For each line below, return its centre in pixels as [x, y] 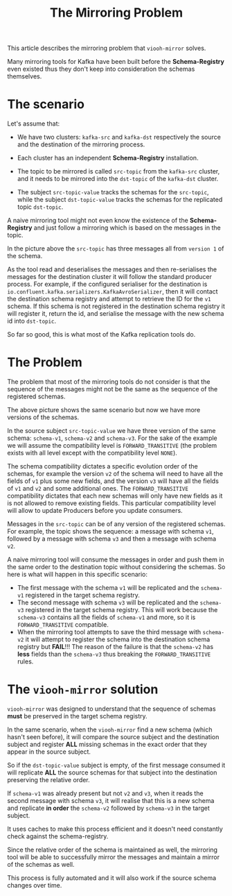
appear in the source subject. [49, 752]
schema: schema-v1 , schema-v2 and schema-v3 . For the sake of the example [113, 438]
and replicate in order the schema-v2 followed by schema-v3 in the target [108, 808]
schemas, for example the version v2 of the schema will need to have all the [115, 474]
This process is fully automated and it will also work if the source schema [112, 878]
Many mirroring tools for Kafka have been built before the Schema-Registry [116, 62]
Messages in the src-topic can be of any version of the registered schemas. [116, 524]
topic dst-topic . [40, 207]
